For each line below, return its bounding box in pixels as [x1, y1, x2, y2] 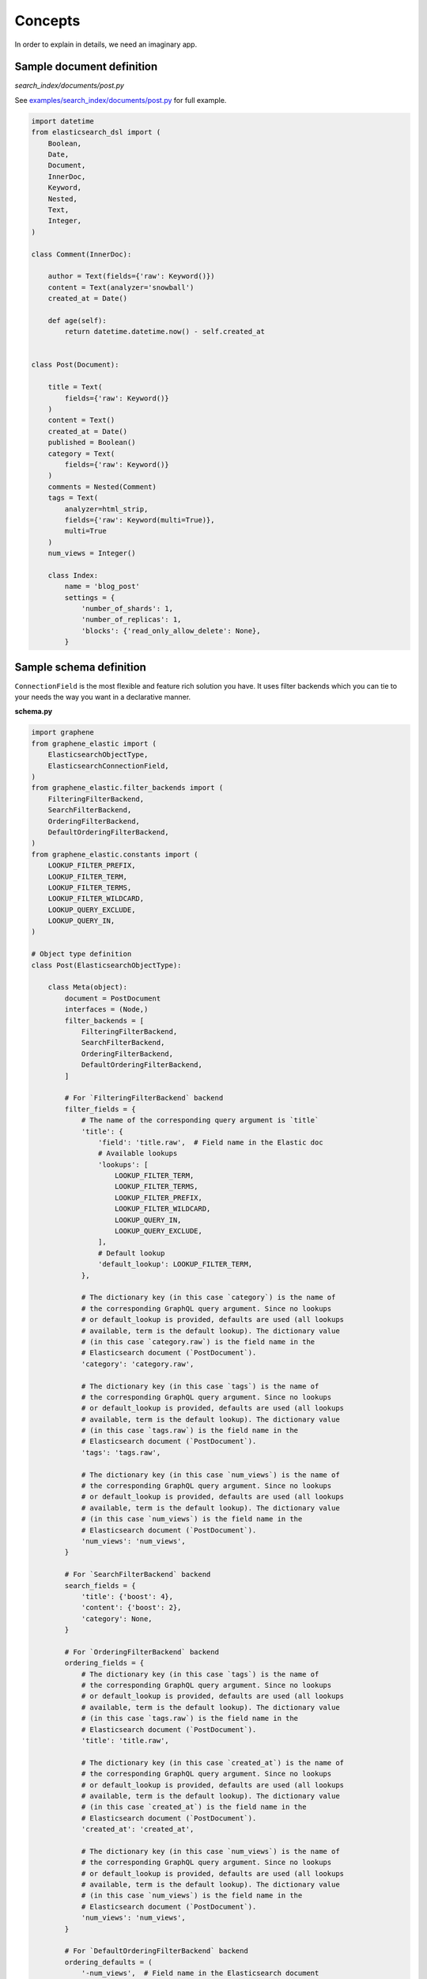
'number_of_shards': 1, [81, 604, 174, 613]
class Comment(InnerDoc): [31, 249, 132, 259]
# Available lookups [97, 1149, 178, 1158]
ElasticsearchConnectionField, [47, 761, 169, 770]
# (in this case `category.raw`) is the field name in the [81, 1337, 316, 1346]
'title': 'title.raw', [81, 1736, 169, 1745]
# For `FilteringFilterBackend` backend [64, 1093, 224, 1103]
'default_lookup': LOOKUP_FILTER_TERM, [97, 1259, 253, 1269]
